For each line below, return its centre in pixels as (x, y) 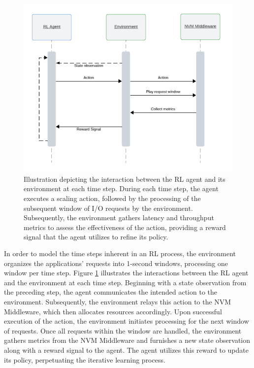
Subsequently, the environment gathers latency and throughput (119, 217)
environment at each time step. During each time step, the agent (121, 188)
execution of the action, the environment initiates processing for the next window (127, 321)
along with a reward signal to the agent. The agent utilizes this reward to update (126, 350)
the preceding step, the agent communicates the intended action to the (111, 292)
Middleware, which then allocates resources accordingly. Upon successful (113, 311)
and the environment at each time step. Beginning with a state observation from (125, 282)
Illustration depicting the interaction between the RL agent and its (125, 179)
